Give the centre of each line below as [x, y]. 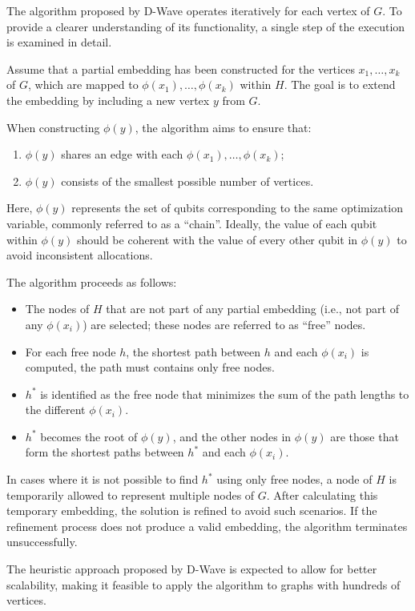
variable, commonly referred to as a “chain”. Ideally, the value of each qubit [192, 223]
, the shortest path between [193, 351]
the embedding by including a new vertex [108, 100]
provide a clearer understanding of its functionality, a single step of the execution [206, 26]
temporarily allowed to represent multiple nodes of [131, 494]
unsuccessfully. [42, 542]
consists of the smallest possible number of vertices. [187, 181]
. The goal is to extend [340, 84]
